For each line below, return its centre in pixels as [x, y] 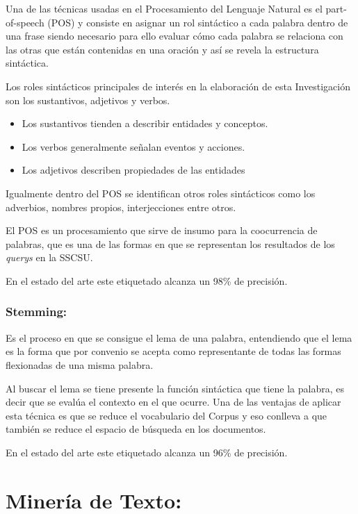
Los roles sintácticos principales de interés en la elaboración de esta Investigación [178, 86]
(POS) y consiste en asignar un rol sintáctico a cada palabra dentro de [198, 22]
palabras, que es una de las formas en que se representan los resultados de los [170, 243]
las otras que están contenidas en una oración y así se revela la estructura [162, 49]
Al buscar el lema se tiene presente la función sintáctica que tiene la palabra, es [175, 388]
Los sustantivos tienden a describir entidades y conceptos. [145, 123]
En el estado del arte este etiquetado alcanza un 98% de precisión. [147, 280]
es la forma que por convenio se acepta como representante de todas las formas [173, 351]
